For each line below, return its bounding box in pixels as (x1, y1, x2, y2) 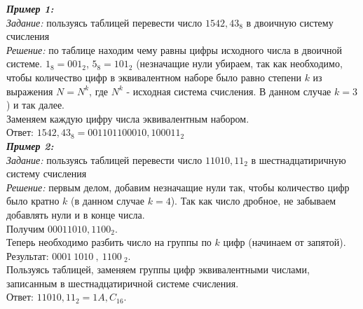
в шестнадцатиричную (251, 152, 346, 167)
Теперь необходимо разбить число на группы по (6, 235, 212, 249)
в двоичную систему (246, 15, 334, 29)
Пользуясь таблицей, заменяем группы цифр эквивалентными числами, (6, 262, 310, 277)
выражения (6, 83, 53, 98)
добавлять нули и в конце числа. (6, 207, 145, 221)
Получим (6, 221, 45, 235)
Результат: (6, 248, 49, 263)
